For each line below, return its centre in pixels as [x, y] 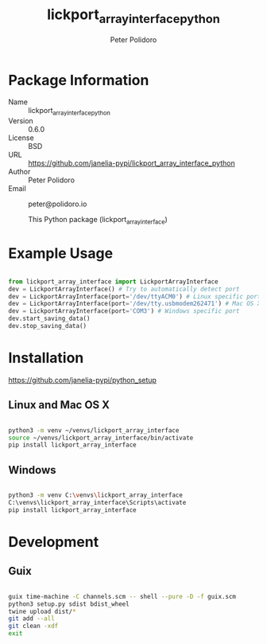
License [21, 138]
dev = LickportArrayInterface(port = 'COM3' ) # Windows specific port [124, 311]
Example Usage [61, 254]
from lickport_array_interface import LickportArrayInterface [113, 281]
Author [19, 172]
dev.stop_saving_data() [48, 326]
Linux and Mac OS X [59, 405]
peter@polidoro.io [58, 204]
